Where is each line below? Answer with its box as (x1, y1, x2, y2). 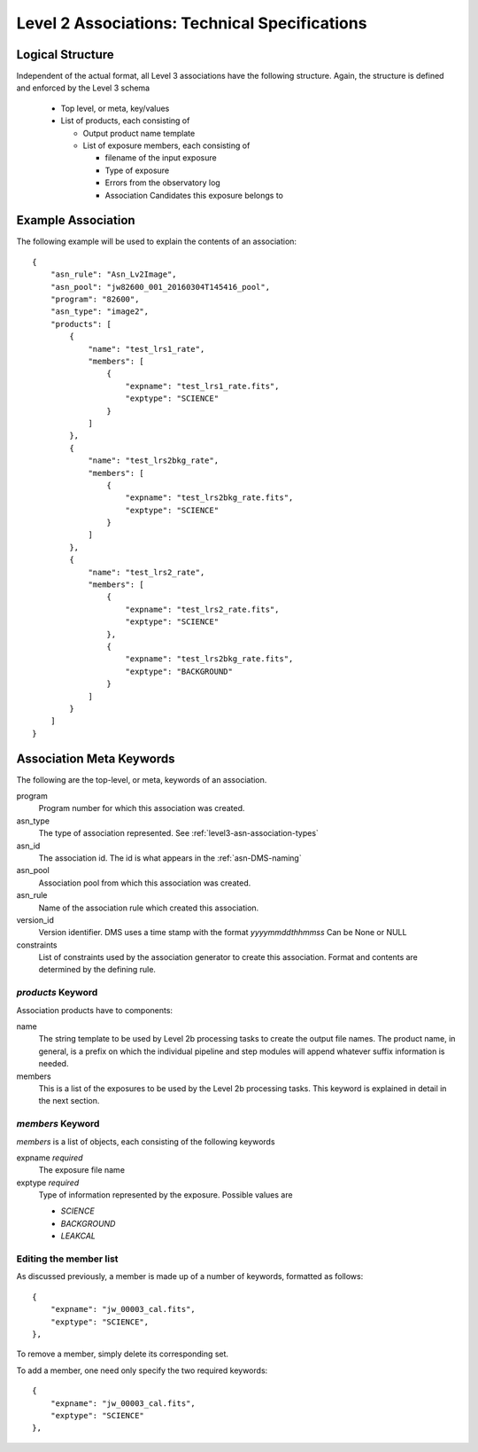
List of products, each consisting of (60, 115, 190, 126)
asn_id (16, 840, 41, 851)
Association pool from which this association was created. (38, 878, 251, 888)
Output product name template (82, 128, 196, 138)
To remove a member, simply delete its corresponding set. (16, 1348, 229, 1360)
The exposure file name (38, 1165, 126, 1175)
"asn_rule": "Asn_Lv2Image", (50, 269, 177, 279)
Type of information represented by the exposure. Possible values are (38, 1190, 293, 1200)
